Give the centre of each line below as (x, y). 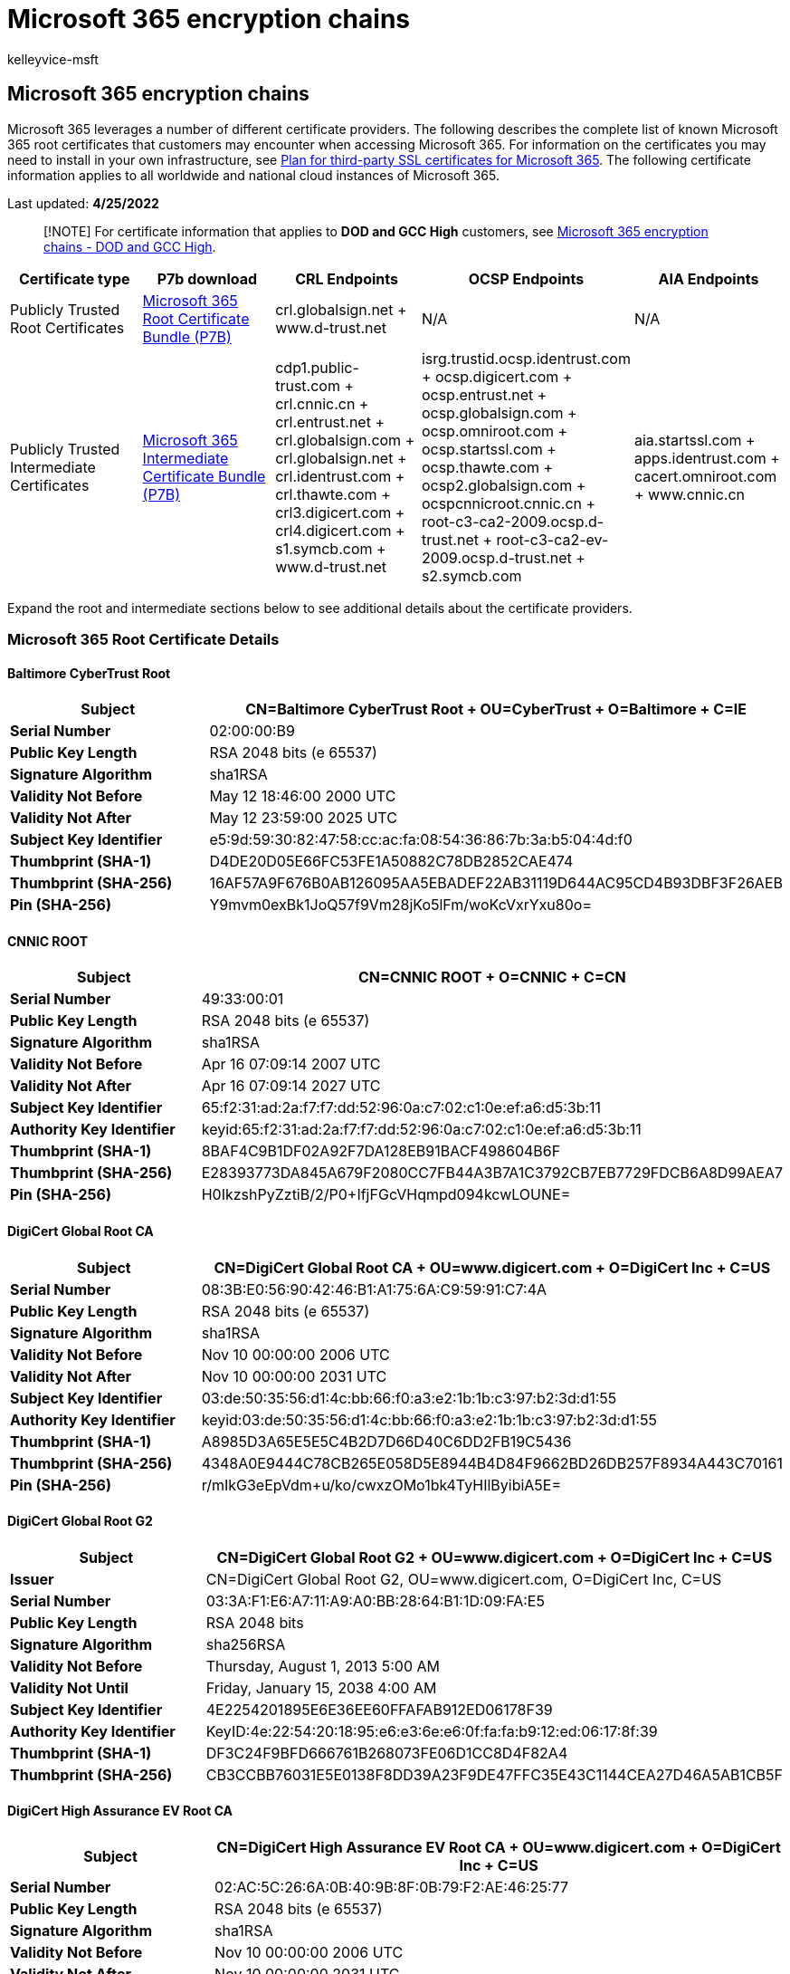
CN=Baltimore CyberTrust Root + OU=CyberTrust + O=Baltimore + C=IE (496, 709)
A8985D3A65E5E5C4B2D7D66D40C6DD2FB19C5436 (386, 1441)
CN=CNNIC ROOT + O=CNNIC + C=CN (492, 977)
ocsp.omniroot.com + (495, 431)
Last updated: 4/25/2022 (83, 203)
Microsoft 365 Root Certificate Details (143, 639)
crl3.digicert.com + (340, 512)
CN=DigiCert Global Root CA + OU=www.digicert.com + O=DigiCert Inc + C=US (492, 1267)
